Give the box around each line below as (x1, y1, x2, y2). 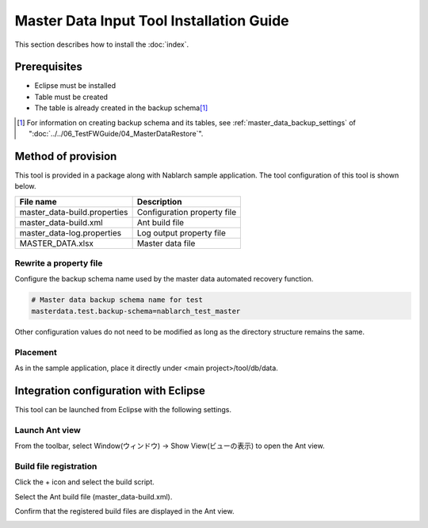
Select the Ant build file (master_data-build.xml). (14, 492, 173, 501)
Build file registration (14, 461, 97, 472)
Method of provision (14, 149, 117, 163)
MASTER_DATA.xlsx (19, 238, 94, 249)
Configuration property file (136, 206, 237, 217)
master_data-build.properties (19, 206, 128, 217)
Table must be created (34, 92, 109, 101)
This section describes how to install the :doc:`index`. (14, 40, 189, 49)
